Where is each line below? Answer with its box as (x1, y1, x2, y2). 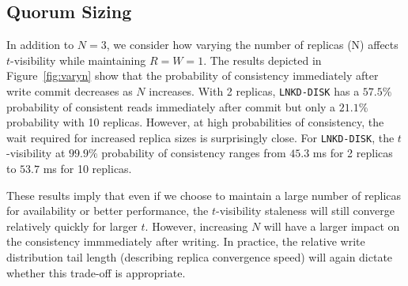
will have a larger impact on (263, 217, 400, 234)
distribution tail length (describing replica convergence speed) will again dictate (6, 249, 393, 265)
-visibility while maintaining (10, 51, 146, 68)
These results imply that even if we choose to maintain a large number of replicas (6, 186, 402, 203)
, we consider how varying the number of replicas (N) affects (106, 36, 399, 53)
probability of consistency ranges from (101, 145, 286, 161)
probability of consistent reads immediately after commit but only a (6, 98, 336, 115)
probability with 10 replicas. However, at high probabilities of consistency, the (6, 114, 384, 130)
